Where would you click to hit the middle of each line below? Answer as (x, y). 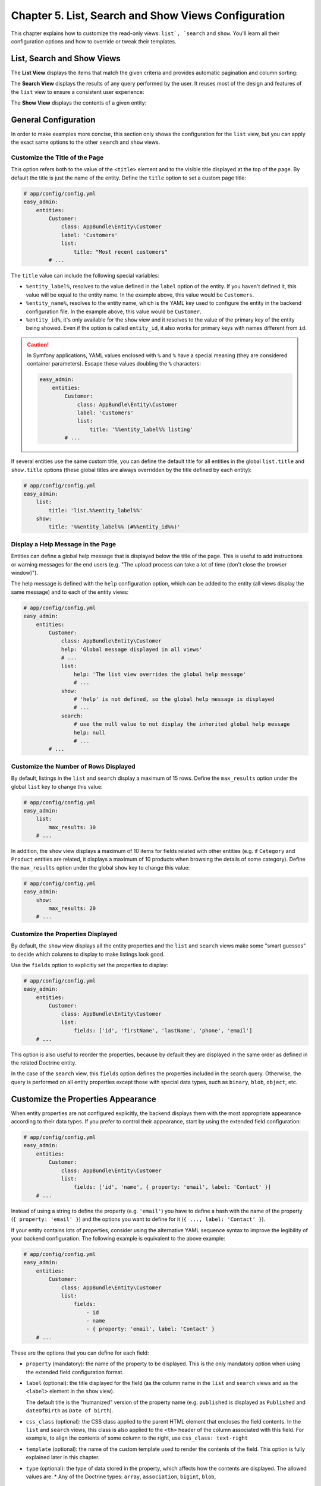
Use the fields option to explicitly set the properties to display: (90, 965)
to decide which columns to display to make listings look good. (88, 954)
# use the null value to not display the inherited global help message (182, 724)
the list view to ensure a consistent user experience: (78, 92)
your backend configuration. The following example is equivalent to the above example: (118, 1238)
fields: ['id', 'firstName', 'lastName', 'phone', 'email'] (163, 1031)
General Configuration (53, 120)
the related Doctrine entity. (44, 1063)
